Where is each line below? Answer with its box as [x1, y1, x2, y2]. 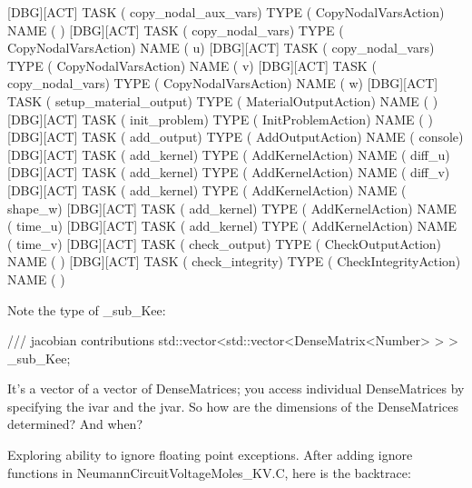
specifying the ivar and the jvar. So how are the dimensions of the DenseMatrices [7, 396, 458, 415]
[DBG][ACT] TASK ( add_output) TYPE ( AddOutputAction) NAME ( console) [7, 127, 464, 146]
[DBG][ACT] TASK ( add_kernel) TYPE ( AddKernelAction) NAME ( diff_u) [7, 144, 450, 164]
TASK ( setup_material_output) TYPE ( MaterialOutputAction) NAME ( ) [7, 91, 438, 110]
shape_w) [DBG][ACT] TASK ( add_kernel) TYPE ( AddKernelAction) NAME [7, 198, 457, 217]
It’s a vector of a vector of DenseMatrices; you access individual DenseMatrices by [7, 379, 465, 398]
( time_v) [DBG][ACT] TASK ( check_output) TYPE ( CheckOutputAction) [7, 234, 442, 253]
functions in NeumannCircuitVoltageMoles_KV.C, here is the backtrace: [7, 463, 411, 482]
